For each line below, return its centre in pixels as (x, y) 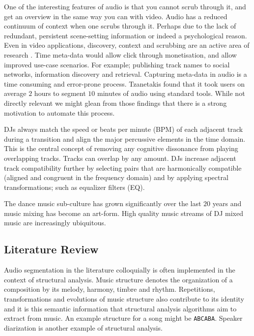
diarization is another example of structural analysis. (83, 327)
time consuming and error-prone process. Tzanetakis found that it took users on (124, 83)
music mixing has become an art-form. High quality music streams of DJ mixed (124, 213)
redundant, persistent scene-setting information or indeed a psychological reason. (126, 35)
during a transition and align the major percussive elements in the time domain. (125, 138)
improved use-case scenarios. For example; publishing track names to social (117, 64)
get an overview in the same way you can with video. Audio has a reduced (116, 16)
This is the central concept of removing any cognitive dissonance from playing (121, 148)
